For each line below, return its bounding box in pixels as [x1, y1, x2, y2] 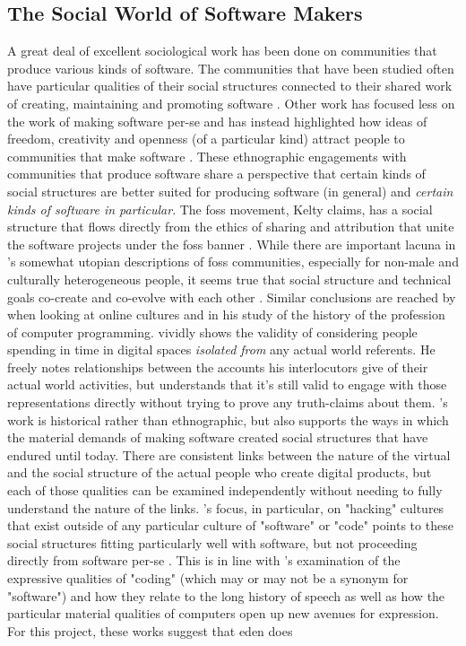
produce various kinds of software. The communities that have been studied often [7, 58, 454, 77]
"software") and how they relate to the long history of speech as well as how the [7, 586, 445, 605]
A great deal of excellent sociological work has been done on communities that [7, 41, 437, 60]
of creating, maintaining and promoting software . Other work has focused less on [7, 93, 455, 112]
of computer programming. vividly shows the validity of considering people [7, 322, 418, 341]
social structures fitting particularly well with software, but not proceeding [7, 533, 418, 552]
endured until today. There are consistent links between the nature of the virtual [7, 445, 451, 464]
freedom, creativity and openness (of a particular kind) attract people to [7, 129, 405, 148]
